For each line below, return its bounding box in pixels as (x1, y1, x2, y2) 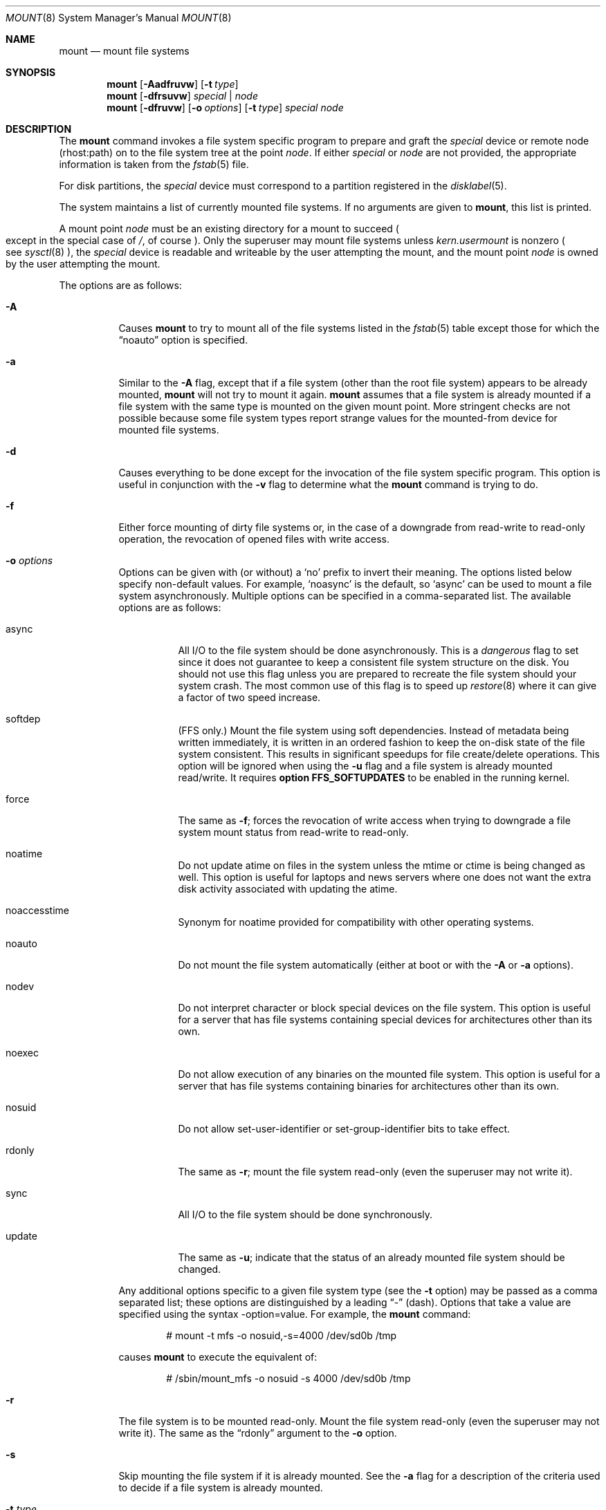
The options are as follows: (59, 279, 182, 291)
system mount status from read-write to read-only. (178, 826, 409, 838)
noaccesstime (6, 904, 69, 916)
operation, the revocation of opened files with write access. (118, 533, 390, 545)
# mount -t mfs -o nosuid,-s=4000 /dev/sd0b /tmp (166, 1330, 397, 1341)
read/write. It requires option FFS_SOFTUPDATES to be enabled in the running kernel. (178, 772, 570, 783)
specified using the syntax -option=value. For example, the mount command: (118, 1308, 471, 1320)
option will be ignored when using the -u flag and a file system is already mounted (178, 760, 553, 772)
